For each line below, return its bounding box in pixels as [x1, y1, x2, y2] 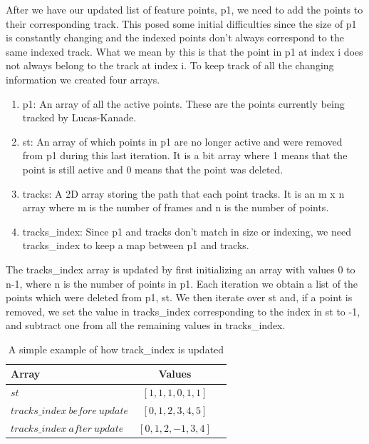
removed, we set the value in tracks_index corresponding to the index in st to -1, [6, 303, 360, 318]
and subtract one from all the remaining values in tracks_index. [6, 318, 286, 333]
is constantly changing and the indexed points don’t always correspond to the [6, 30, 344, 45]
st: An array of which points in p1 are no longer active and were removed [22, 133, 343, 148]
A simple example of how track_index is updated [8, 341, 224, 356]
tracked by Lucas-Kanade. [22, 110, 137, 125]
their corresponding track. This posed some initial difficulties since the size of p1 [6, 16, 357, 31]
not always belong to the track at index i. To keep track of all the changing [6, 58, 334, 73]
